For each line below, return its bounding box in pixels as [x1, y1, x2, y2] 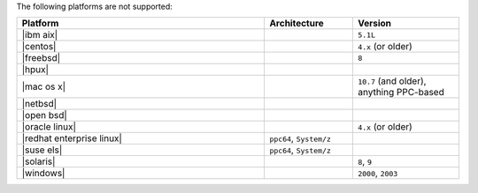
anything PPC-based [357, 86, 444, 99]
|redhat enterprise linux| [21, 132, 123, 145]
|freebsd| [21, 52, 61, 64]
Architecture [269, 18, 325, 30]
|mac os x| [21, 80, 66, 93]
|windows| [21, 167, 66, 180]
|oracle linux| [21, 121, 77, 133]
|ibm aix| [21, 29, 58, 41]
